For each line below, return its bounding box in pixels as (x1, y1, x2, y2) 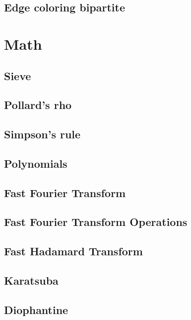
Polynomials (4, 155, 67, 171)
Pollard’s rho (4, 97, 72, 112)
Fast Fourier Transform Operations (4, 214, 188, 229)
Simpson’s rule (4, 126, 81, 142)
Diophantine (4, 302, 68, 317)
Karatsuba (4, 273, 59, 288)
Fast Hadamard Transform (4, 243, 143, 259)
